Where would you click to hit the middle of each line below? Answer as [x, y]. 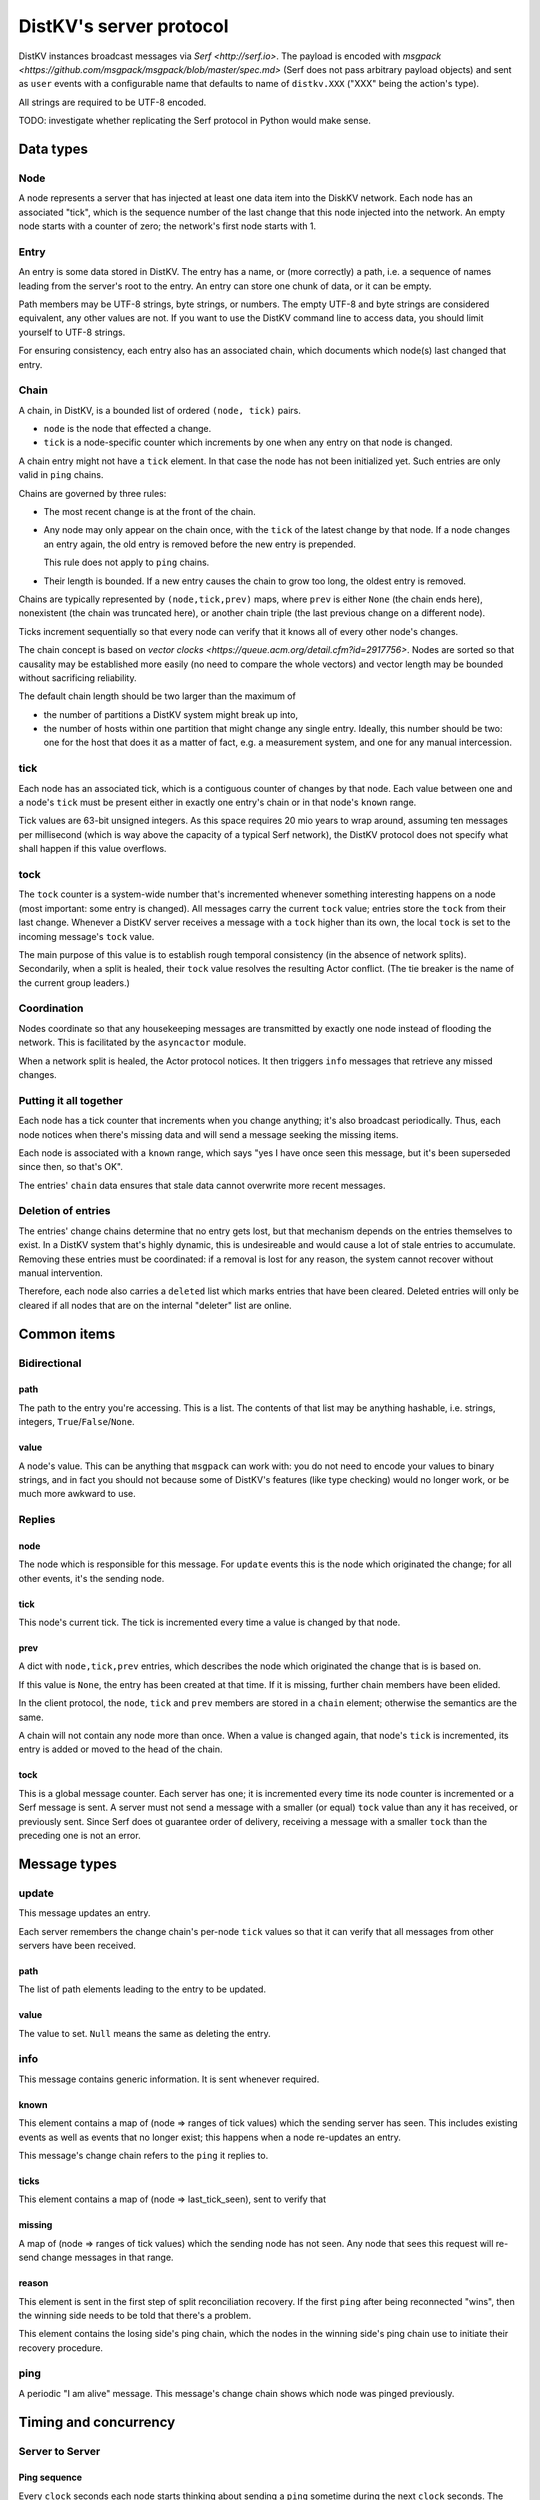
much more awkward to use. [77, 1494]
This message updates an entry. [84, 1913]
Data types [53, 148]
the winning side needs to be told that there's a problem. [135, 2315]
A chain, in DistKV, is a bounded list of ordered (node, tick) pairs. [160, 410]
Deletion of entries [64, 1211]
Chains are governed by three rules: [92, 493]
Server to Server [59, 2451]
